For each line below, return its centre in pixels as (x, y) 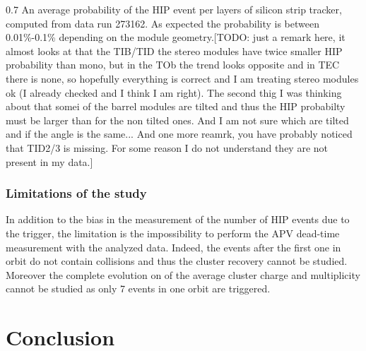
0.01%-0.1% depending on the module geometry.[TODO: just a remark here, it (176, 37)
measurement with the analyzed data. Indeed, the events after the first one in (173, 247)
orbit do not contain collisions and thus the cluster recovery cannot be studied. (177, 261)
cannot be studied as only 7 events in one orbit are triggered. (138, 288)
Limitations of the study (76, 193)
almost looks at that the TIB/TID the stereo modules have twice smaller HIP (174, 50)
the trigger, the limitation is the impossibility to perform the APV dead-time (173, 233)
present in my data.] (49, 161)
